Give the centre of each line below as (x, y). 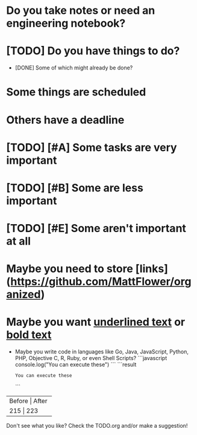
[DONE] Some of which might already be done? (74, 68)
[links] (152, 269)
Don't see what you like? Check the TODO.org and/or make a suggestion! (97, 426)
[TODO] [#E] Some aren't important (96, 229)
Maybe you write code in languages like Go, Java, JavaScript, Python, (102, 352)
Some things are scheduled (76, 92)
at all (19, 241)
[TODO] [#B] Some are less (75, 188)
